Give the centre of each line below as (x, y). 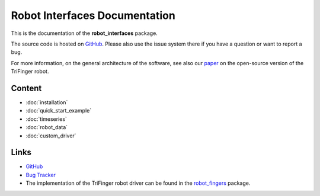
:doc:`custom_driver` (51, 136)
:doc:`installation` (47, 102)
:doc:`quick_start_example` (59, 111)
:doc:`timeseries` (47, 119)
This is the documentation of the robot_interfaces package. (84, 33)
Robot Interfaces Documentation (93, 15)
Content (26, 88)
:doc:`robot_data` (47, 127)
